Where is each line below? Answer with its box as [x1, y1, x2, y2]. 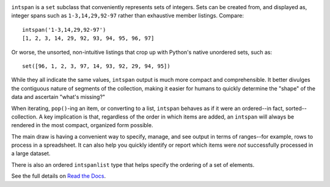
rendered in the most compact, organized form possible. [11, 122, 153, 129]
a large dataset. [11, 150, 51, 157]
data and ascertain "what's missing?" [11, 94, 106, 101]
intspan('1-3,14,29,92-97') [22, 26, 106, 33]
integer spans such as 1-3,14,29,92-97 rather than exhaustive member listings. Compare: [11, 12, 244, 20]
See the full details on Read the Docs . [11, 172, 106, 180]
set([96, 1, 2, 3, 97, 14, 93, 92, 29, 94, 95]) [22, 62, 170, 70]
